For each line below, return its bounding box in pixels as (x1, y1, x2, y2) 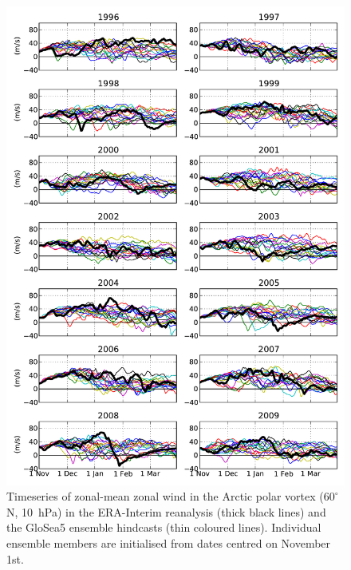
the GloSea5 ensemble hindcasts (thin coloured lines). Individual (6, 519, 321, 536)
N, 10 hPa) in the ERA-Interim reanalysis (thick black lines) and (6, 503, 326, 520)
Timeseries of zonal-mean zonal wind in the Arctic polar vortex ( (6, 488, 324, 505)
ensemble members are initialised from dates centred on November (6, 535, 331, 552)
